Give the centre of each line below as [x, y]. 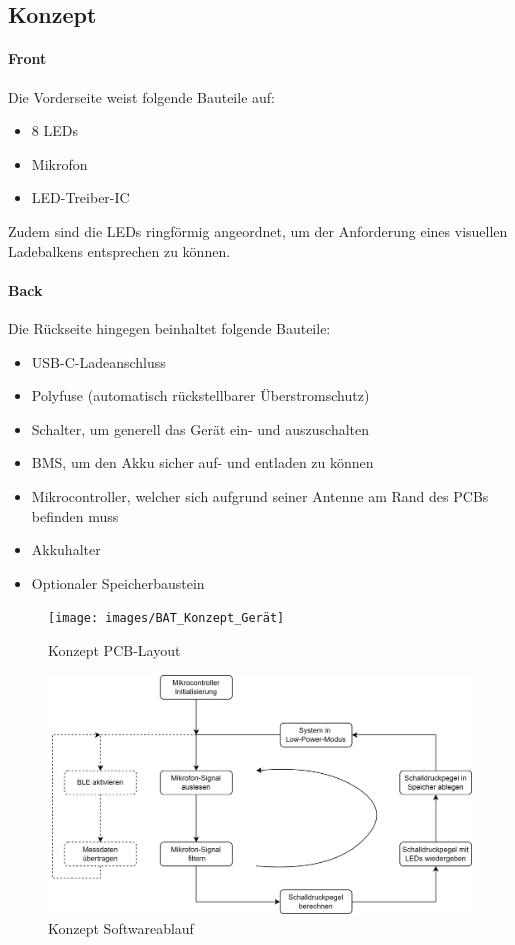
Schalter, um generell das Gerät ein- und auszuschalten [200, 428]
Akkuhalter [66, 549]
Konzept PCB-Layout [114, 649]
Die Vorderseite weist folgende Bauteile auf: [141, 96]
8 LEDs [54, 130]
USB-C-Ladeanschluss [98, 361]
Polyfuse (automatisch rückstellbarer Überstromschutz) [200, 395]
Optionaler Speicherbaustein [118, 582]
